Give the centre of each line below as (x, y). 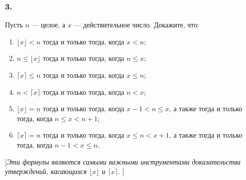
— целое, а (49, 25)
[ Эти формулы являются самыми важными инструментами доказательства (123, 161)
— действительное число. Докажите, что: (137, 25)
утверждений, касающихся (46, 171)
